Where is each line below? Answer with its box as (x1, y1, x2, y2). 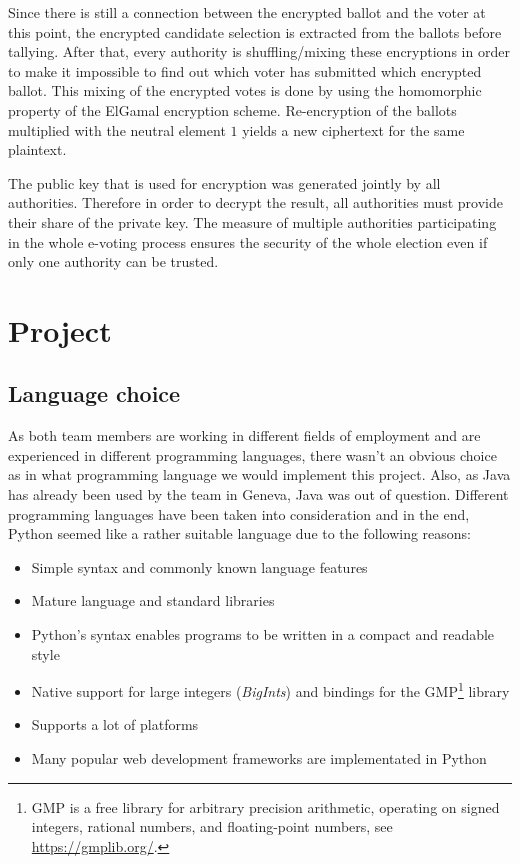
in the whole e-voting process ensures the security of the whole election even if (8, 231, 488, 252)
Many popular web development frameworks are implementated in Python (31, 748, 487, 769)
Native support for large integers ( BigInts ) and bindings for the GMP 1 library (31, 678, 510, 701)
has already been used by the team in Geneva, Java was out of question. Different (8, 484, 509, 505)
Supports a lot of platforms (31, 714, 199, 735)
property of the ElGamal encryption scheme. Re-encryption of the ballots (8, 99, 457, 120)
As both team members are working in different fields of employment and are (8, 425, 481, 446)
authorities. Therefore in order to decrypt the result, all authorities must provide (8, 192, 503, 213)
